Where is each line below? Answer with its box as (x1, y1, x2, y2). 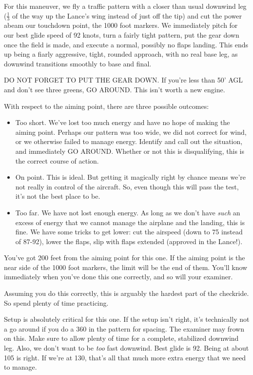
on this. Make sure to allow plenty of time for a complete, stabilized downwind (4, 333, 239, 343)
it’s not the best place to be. (15, 191, 100, 201)
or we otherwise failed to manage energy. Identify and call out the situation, (15, 136, 243, 146)
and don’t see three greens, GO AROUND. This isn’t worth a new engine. (4, 84, 225, 94)
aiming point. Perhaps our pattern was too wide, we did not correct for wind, (15, 126, 247, 137)
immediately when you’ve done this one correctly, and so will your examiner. (4, 271, 233, 282)
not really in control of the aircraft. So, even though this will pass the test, (15, 181, 239, 191)
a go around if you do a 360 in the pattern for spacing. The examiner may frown (4, 323, 245, 333)
